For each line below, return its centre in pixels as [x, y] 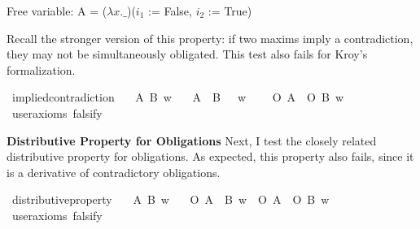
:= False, [170, 11]
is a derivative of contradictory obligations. [114, 172]
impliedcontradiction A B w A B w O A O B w [178, 97]
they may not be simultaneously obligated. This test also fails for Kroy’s [187, 54]
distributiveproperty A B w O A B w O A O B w [171, 199]
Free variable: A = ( [57, 11]
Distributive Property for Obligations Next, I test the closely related [192, 140]
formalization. [41, 69]
